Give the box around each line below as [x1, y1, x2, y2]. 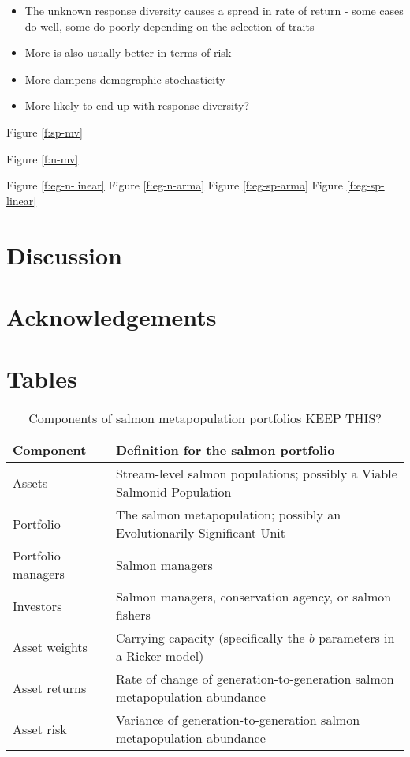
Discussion [6, 238, 122, 271]
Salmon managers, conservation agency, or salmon [115, 587, 392, 606]
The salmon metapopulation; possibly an [115, 505, 341, 524]
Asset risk [13, 719, 67, 738]
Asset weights [13, 637, 88, 656]
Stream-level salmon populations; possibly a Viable [115, 464, 397, 483]
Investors [13, 596, 62, 615]
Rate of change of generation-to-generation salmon [115, 669, 394, 688]
